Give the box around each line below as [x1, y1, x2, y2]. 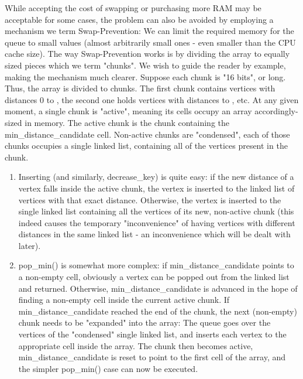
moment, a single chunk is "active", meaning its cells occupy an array [5, 105, 252, 117]
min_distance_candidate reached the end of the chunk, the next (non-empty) [18, 305, 297, 317]
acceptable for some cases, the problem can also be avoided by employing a [5, 13, 274, 25]
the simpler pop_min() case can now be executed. [18, 362, 198, 374]
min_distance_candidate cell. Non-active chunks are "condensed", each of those [5, 128, 290, 140]
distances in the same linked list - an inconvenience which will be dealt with [18, 228, 291, 240]
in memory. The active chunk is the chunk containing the [25, 116, 230, 128]
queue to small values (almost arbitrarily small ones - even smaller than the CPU [5, 36, 296, 48]
